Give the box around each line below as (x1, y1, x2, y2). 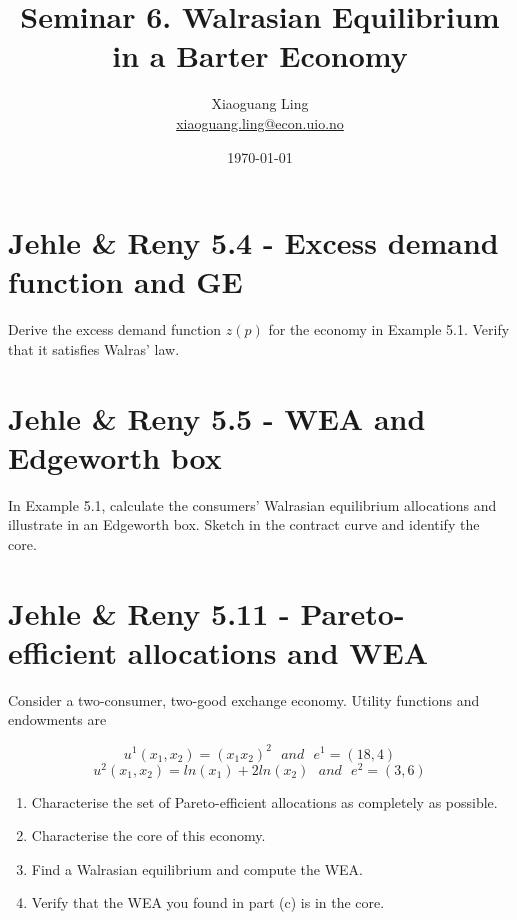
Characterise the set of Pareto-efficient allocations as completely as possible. (31, 791, 498, 812)
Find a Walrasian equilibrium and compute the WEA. (31, 858, 363, 879)
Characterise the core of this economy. (31, 825, 266, 846)
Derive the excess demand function (8, 319, 222, 340)
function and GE (8, 261, 243, 302)
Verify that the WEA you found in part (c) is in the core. (31, 892, 385, 913)
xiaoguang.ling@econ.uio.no (176, 112, 344, 133)
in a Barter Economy (112, 35, 408, 76)
